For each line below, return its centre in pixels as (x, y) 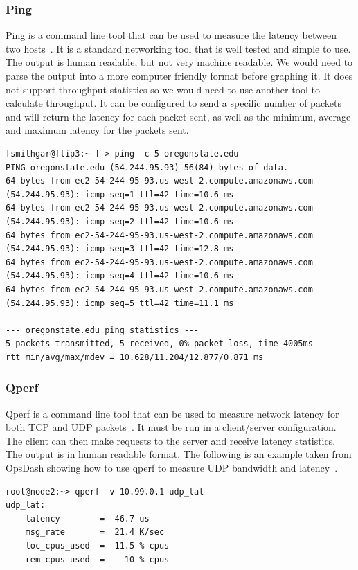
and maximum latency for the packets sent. (97, 130)
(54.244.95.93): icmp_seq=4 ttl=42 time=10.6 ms (120, 276)
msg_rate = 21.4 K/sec (95, 532)
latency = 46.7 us (87, 518)
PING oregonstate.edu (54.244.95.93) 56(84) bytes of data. (147, 167)
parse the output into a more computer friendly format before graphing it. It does (179, 75)
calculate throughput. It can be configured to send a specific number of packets (173, 103)
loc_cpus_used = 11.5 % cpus (97, 546)
